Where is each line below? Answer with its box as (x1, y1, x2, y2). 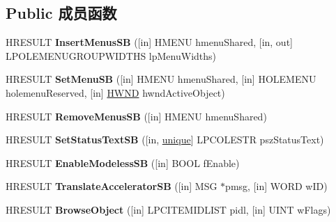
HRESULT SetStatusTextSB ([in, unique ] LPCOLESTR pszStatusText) (6, 132, 324, 147)
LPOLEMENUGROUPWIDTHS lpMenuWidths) (6, 48, 217, 63)
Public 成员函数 (6, 2, 117, 24)
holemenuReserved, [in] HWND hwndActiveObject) (6, 85, 225, 100)
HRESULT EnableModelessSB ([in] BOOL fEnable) (6, 155, 240, 170)
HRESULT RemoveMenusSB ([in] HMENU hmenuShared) (6, 109, 267, 123)
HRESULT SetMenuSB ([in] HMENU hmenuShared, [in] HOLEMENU (6, 72, 316, 86)
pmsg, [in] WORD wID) (225, 179, 328, 193)
